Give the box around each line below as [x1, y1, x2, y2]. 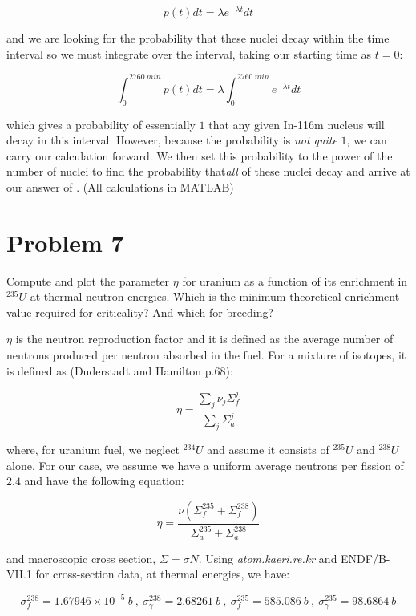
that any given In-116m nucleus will [208, 115, 385, 132]
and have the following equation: [24, 472, 184, 489]
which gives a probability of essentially [6, 115, 196, 132]
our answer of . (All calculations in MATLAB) [6, 178, 234, 195]
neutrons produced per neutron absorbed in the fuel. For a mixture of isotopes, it [6, 346, 406, 363]
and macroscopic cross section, [6, 549, 156, 566]
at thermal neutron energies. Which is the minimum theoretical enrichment [30, 288, 400, 305]
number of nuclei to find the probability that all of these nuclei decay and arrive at [6, 163, 410, 180]
